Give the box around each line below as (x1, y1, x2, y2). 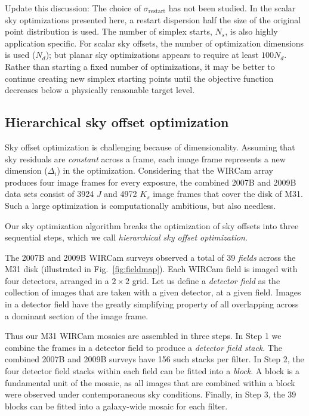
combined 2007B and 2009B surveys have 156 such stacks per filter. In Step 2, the (5, 353, 304, 365)
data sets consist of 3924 (5, 187, 94, 200)
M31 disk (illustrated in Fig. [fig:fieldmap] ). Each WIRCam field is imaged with (5, 263, 298, 275)
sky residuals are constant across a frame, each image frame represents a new (5, 152, 286, 165)
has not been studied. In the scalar (168, 2, 296, 14)
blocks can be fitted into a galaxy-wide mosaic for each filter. (5, 399, 228, 412)
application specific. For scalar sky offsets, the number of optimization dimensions (5, 36, 304, 49)
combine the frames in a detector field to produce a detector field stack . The (5, 341, 282, 353)
